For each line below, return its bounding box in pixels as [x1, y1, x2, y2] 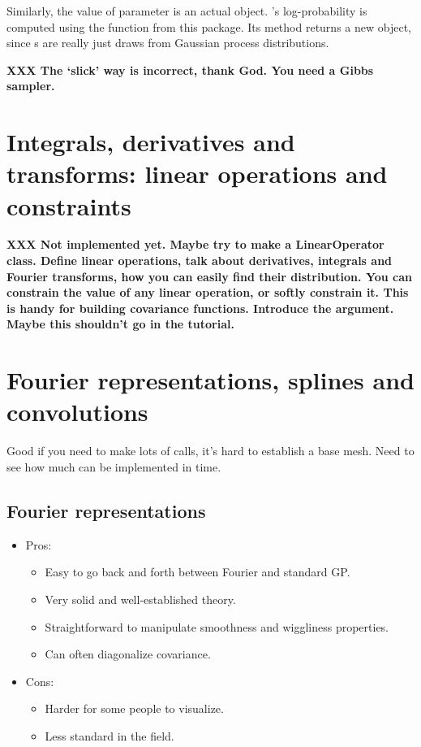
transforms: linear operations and [6, 157, 388, 190]
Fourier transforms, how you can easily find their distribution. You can [6, 267, 412, 284]
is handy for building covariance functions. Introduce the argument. [6, 299, 394, 316]
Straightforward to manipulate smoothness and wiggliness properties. [45, 618, 389, 635]
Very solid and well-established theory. [45, 590, 236, 607]
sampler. [6, 77, 55, 94]
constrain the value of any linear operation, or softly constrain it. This [6, 284, 409, 301]
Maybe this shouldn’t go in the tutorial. [6, 315, 234, 332]
